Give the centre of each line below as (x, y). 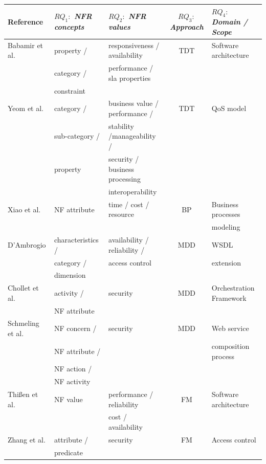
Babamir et (26, 45)
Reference (26, 21)
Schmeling (24, 323)
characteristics (76, 240)
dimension (70, 275)
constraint (70, 90)
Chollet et (23, 288)
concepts (69, 27)
